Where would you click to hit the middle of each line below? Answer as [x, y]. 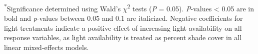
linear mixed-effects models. [46, 47]
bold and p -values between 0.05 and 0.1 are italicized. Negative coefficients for [123, 18]
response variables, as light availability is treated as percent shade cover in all [123, 37]
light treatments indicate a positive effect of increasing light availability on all [123, 27]
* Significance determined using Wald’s [62, 8]
